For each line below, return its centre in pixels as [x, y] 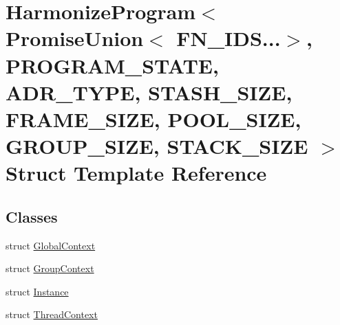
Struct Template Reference [136, 173]
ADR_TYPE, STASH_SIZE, [149, 92]
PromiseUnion [75, 38]
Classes [32, 216]
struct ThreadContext [52, 314]
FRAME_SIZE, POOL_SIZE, [153, 119]
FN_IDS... [229, 38]
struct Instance [37, 291]
